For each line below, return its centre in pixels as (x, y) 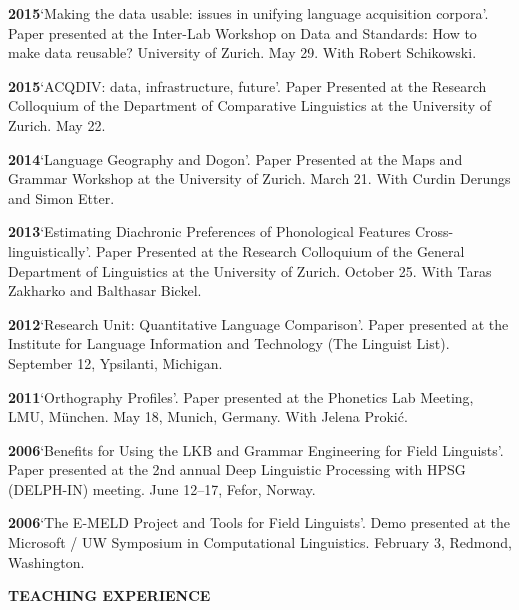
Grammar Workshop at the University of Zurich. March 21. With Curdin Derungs (259, 178)
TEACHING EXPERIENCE (109, 595)
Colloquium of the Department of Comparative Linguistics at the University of (249, 105)
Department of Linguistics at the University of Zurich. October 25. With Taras (250, 270)
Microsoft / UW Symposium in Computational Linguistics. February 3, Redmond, (260, 542)
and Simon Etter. (61, 197)
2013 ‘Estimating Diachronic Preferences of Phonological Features (209, 231)
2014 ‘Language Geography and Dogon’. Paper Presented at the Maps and (235, 158)
